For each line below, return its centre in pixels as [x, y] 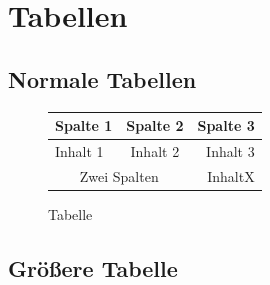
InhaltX [231, 175]
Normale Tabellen [102, 78]
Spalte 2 [155, 125]
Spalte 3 [226, 125]
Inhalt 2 [155, 150]
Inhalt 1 [79, 150]
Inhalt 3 [230, 150]
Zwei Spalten [119, 175]
